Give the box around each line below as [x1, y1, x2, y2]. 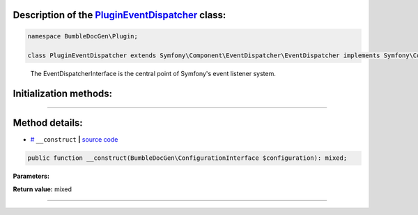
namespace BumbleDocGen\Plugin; [27, 32, 139, 40]
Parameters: [13, 172, 50, 181]
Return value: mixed [13, 185, 72, 193]
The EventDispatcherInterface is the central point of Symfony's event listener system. [30, 70, 277, 78]
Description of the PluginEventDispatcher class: [13, 9, 226, 21]
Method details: [13, 117, 83, 129]
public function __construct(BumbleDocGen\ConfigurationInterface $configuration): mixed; [27, 154, 348, 162]
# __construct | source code [30, 135, 118, 144]
